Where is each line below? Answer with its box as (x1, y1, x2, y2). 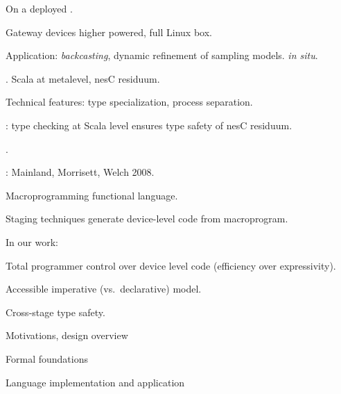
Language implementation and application (6, 375, 185, 389)
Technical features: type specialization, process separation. (6, 95, 253, 109)
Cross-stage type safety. (6, 304, 105, 319)
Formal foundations (6, 351, 88, 366)
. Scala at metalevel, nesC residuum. (6, 71, 160, 85)
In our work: (6, 234, 58, 249)
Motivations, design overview (6, 328, 128, 343)
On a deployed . (6, 1, 73, 15)
